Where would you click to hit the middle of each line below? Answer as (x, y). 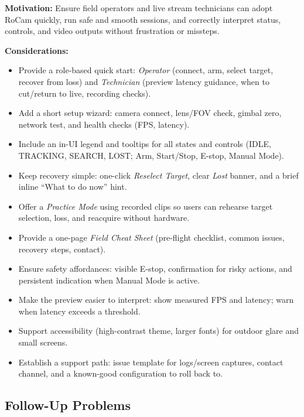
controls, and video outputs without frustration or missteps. (112, 31)
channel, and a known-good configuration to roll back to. (120, 373)
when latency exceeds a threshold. (79, 311)
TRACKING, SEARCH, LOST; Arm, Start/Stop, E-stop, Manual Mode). (151, 155)
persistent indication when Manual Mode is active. (109, 280)
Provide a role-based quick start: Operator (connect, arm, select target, (146, 70)
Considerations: (37, 50)
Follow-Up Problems (68, 405)
